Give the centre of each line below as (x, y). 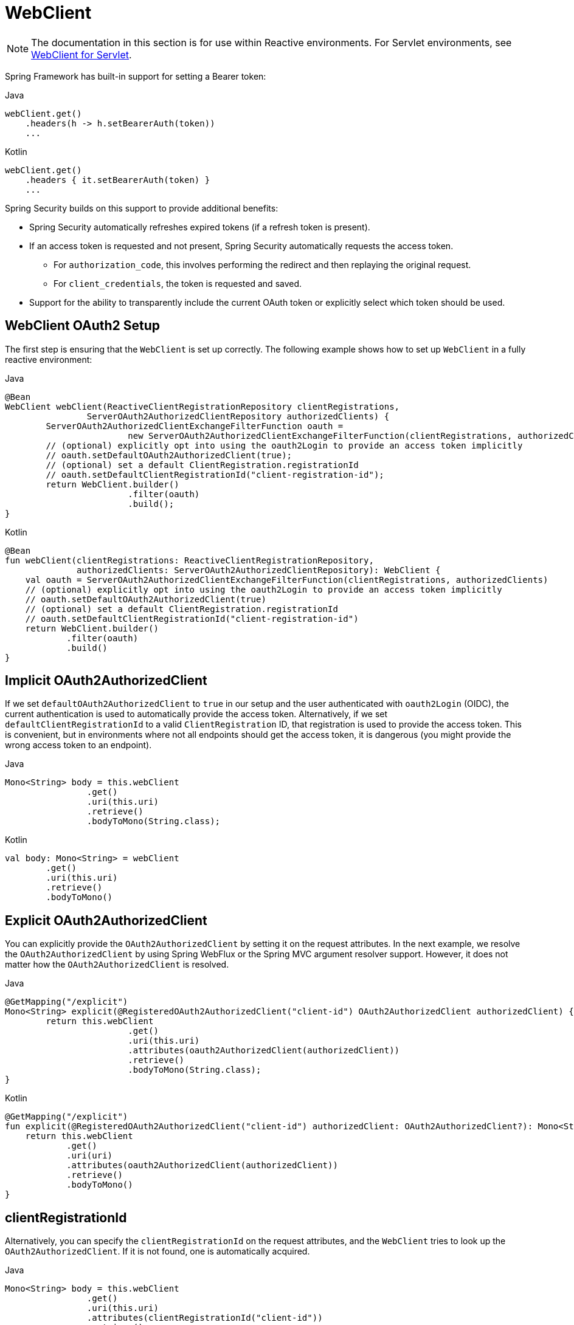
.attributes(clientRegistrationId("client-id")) (205, 1318)
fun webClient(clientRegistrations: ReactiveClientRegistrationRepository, (189, 560)
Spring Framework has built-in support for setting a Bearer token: (136, 76)
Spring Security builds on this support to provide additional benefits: (142, 208)
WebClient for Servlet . (81, 54)
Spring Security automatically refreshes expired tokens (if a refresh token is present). (200, 227)
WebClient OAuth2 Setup (82, 326)
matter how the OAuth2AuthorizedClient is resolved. (117, 965)
